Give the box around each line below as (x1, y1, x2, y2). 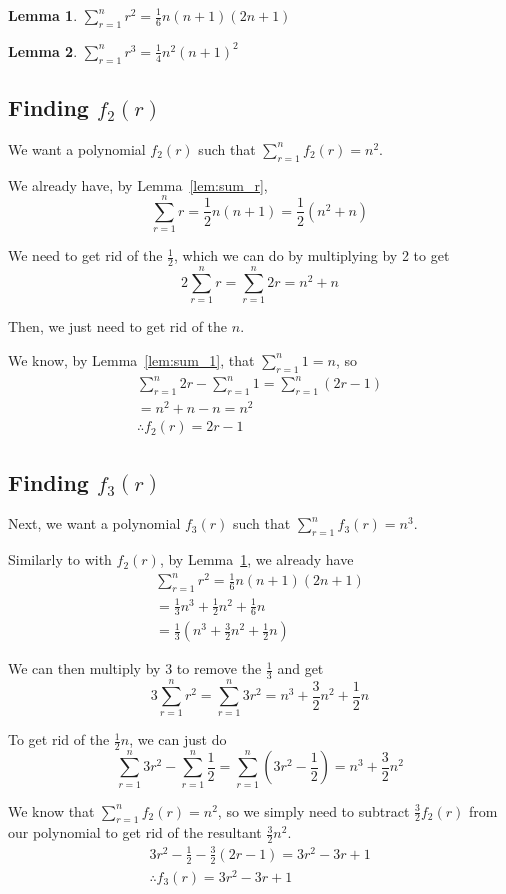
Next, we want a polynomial (8, 513, 181, 534)
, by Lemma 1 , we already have (159, 549, 354, 570)
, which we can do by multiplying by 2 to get (174, 245, 450, 266)
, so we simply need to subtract (217, 800, 410, 821)
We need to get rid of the (8, 245, 163, 266)
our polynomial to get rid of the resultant (8, 822, 262, 843)
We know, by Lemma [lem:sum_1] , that (8, 349, 255, 370)
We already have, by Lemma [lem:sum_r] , (8, 174, 268, 195)
